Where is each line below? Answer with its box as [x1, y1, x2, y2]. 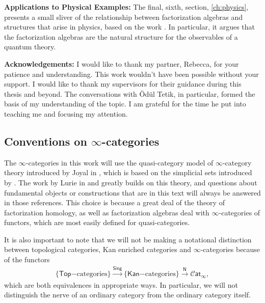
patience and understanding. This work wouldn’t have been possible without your [4, 68, 259, 79]
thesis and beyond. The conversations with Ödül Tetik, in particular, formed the [4, 88, 255, 99]
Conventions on [4, 133, 87, 149]
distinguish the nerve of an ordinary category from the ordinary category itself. [4, 289, 251, 300]
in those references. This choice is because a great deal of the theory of [4, 197, 225, 208]
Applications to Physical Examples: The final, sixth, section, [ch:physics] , [4, 2, 249, 12]
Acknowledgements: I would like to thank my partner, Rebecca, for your [4, 58, 239, 69]
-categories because [200, 244, 260, 255]
